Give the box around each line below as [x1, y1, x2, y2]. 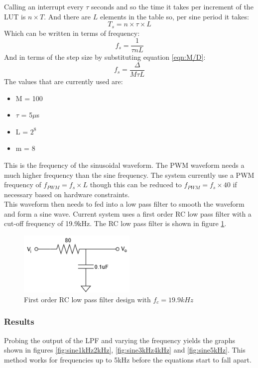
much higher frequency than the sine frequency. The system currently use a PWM [4, 169, 255, 180]
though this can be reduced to [90, 179, 182, 190]
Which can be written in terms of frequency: [4, 27, 140, 38]
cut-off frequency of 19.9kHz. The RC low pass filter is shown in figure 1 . [4, 218, 227, 229]
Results [4, 315, 34, 328]
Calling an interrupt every [4, 1, 84, 11]
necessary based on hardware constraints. [4, 189, 130, 199]
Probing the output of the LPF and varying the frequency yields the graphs [4, 335, 235, 345]
